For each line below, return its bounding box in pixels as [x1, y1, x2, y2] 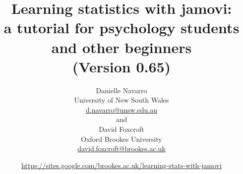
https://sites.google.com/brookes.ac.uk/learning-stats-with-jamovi [21, 160, 222, 170]
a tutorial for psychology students [3, 17, 240, 38]
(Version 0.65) [72, 56, 171, 76]
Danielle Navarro [96, 85, 147, 95]
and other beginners [51, 37, 192, 57]
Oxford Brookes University [81, 133, 162, 144]
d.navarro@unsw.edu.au [85, 104, 158, 115]
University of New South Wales [74, 95, 169, 105]
